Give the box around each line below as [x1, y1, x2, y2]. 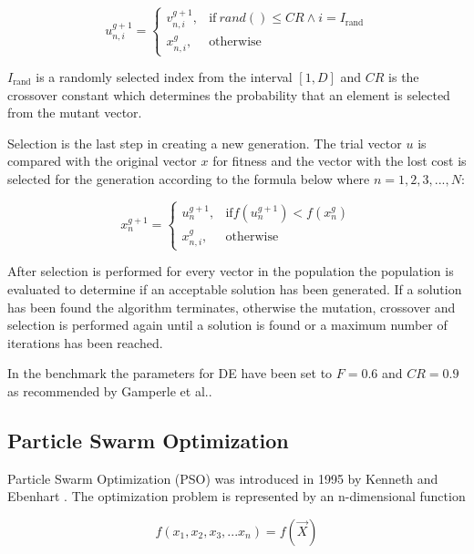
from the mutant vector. [7, 103, 142, 122]
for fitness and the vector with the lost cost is [212, 151, 467, 170]
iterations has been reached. [7, 333, 163, 352]
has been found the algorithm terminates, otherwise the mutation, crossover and [7, 297, 456, 316]
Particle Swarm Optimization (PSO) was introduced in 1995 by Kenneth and [7, 468, 438, 487]
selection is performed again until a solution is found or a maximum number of [7, 315, 448, 334]
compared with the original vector [7, 151, 197, 170]
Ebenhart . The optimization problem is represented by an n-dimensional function [7, 487, 466, 506]
